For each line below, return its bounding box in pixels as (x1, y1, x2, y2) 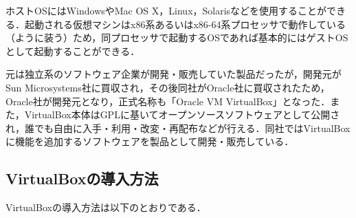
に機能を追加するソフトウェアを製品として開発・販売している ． (5, 134, 294, 149)
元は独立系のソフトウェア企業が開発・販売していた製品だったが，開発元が (5, 67, 342, 81)
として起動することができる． (5, 43, 140, 58)
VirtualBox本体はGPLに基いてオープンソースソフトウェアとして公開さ (24, 107, 340, 122)
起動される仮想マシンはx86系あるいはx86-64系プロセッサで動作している (24, 17, 346, 31)
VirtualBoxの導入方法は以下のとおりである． (5, 200, 206, 215)
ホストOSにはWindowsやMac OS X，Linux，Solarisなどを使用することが (5, 3, 327, 17)
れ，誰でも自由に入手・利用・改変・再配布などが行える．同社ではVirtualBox (5, 120, 351, 135)
